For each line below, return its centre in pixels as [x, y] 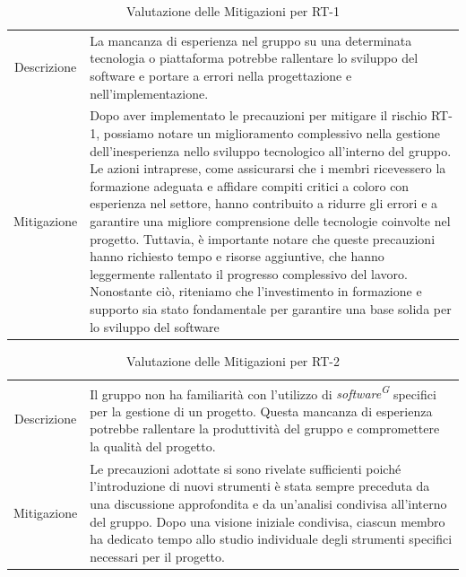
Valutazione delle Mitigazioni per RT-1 [233, 11]
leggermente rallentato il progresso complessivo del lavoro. [249, 273]
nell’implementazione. [149, 93]
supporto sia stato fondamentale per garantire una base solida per [271, 309]
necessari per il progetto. [157, 556]
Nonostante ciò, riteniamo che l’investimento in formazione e [256, 291]
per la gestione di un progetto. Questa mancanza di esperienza [261, 411]
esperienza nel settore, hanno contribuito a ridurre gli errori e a [264, 203]
